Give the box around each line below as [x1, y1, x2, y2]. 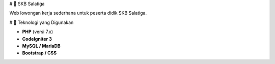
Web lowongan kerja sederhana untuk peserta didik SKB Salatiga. [9, 10, 147, 16]
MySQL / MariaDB [22, 43, 61, 49]
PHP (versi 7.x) [22, 28, 53, 35]
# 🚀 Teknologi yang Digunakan [9, 19, 74, 25]
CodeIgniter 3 [22, 36, 52, 42]
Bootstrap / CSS [22, 50, 57, 56]
